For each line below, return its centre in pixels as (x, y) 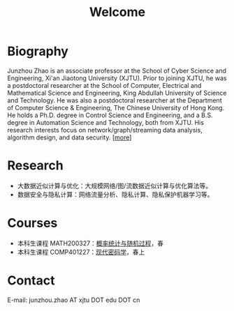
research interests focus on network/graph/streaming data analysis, (105, 130)
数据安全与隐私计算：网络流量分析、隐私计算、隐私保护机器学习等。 (115, 194)
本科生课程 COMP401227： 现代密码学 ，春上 (81, 252)
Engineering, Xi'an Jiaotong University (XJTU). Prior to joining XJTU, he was (117, 78)
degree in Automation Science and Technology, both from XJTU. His (106, 122)
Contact (31, 280)
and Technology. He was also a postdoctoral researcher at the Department (115, 100)
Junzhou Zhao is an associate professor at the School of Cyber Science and (117, 70)
